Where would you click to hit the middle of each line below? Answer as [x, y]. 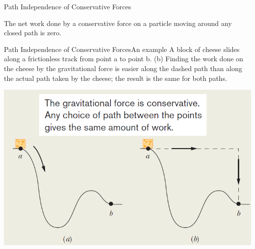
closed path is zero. [33, 33]
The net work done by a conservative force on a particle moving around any [118, 23]
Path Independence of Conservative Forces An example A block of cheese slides [122, 49]
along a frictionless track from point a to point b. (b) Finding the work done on [124, 59]
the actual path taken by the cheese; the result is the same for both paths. [116, 78]
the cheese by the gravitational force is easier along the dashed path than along [123, 68]
